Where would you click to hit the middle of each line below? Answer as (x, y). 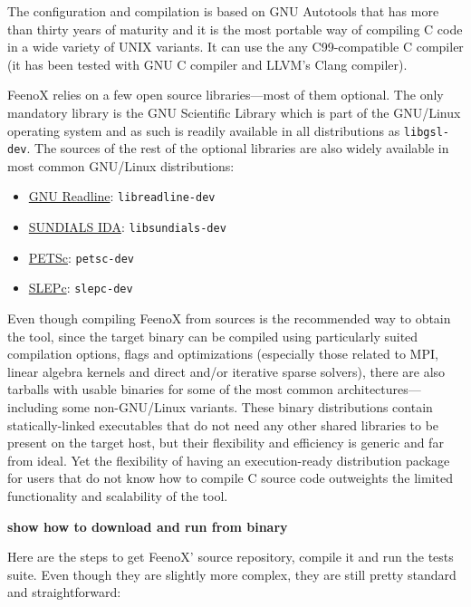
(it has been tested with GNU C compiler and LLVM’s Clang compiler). (207, 64)
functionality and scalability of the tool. (118, 496)
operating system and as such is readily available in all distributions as (204, 130)
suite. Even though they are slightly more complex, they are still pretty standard (232, 574)
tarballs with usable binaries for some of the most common (170, 389)
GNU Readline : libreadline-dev (122, 196)
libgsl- (426, 132)
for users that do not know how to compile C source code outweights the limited (230, 478)
